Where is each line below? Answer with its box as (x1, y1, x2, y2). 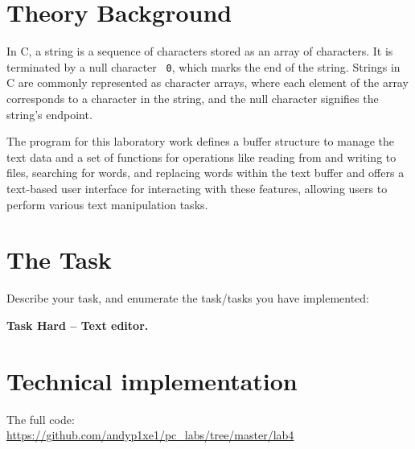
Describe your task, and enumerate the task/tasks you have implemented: (6, 290, 369, 307)
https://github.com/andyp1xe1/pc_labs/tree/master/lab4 (6, 426, 294, 443)
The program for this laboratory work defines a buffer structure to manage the (6, 133, 395, 150)
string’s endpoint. (6, 105, 92, 122)
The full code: (6, 410, 75, 427)
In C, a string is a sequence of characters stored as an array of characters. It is (6, 43, 393, 60)
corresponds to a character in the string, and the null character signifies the (6, 89, 379, 106)
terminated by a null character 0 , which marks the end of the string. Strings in (6, 58, 401, 75)
